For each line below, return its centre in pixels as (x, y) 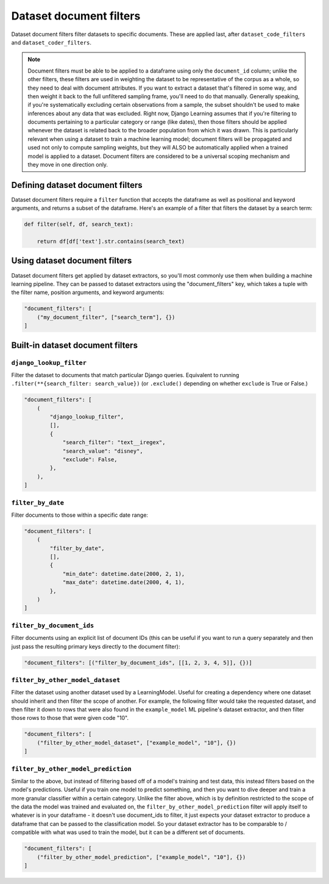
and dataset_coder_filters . (51, 42)
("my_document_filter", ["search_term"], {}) (106, 317)
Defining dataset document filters (77, 185)
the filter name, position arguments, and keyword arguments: (88, 292)
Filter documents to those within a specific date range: (80, 515)
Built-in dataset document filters (75, 345)
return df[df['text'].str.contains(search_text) (111, 242)
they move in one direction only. (68, 165)
